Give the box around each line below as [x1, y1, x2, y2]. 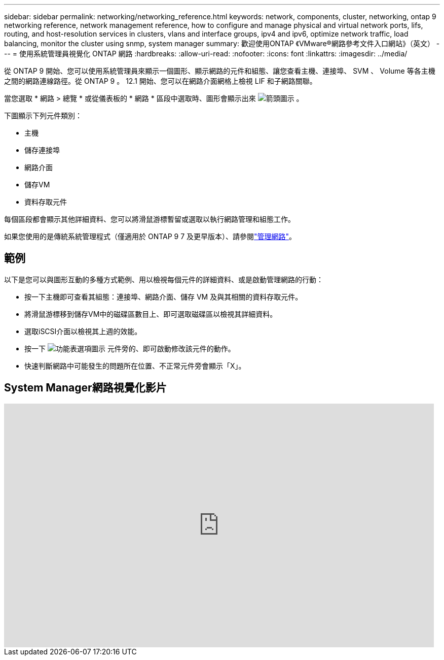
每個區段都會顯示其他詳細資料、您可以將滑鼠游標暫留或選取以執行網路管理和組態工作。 [4, 215, 295, 223]
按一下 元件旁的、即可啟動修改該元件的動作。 [24, 344, 235, 353]
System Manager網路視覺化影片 [4, 381, 167, 394]
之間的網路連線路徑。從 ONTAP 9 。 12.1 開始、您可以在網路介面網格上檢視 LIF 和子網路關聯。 [4, 77, 317, 85]
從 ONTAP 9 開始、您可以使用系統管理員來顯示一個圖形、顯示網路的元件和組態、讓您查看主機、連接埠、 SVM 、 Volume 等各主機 [4, 67, 435, 75]
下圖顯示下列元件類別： [4, 111, 82, 120]
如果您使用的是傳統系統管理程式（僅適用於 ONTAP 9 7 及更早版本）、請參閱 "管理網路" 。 [4, 232, 297, 241]
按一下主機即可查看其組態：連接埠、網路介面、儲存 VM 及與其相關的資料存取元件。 [24, 292, 303, 301]
